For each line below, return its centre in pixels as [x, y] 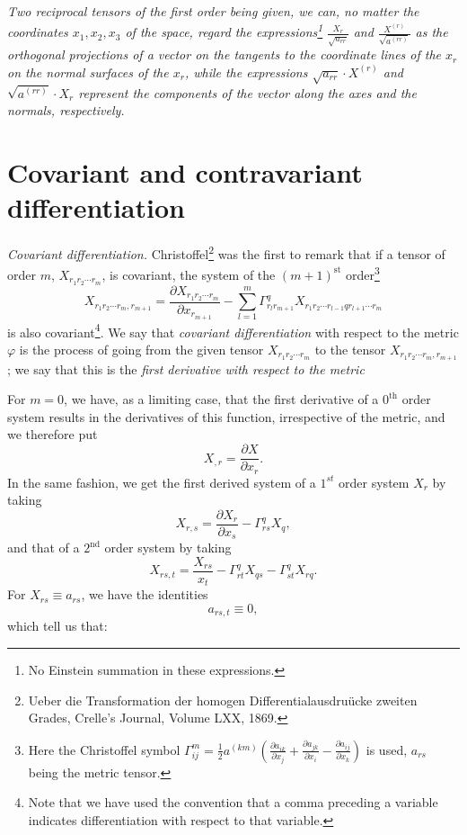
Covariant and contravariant [185, 171]
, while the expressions [246, 72]
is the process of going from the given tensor [141, 349]
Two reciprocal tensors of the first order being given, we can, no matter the [213, 11]
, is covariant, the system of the [189, 274]
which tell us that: [57, 626]
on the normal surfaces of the [88, 72]
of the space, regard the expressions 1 [224, 31]
